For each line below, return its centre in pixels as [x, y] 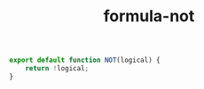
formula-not [149, 16]
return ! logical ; [57, 69]
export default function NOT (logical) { [85, 60]
